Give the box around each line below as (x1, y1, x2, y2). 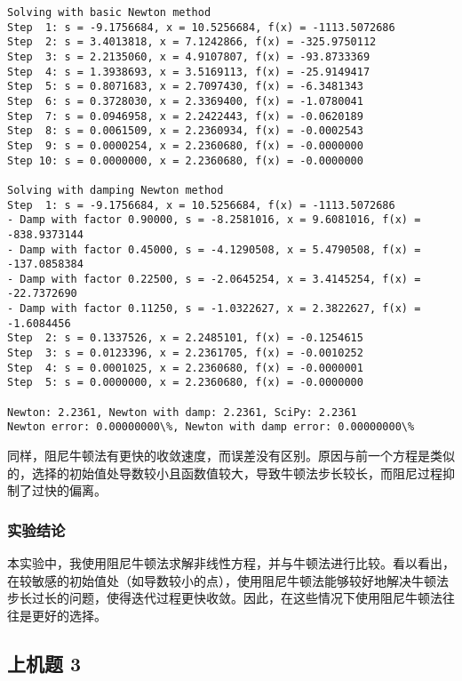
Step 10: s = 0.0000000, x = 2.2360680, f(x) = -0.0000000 (7, 154, 363, 167)
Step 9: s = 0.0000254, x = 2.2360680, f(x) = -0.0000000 (7, 139, 363, 152)
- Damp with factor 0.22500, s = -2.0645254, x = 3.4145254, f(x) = (7, 272, 421, 285)
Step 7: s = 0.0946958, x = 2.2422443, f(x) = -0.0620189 (7, 109, 363, 123)
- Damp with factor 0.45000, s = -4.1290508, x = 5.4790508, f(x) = (7, 243, 421, 256)
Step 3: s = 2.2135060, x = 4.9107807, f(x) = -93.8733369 (7, 50, 370, 63)
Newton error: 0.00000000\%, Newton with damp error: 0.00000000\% (7, 421, 415, 434)
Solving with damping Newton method (7, 183, 224, 196)
